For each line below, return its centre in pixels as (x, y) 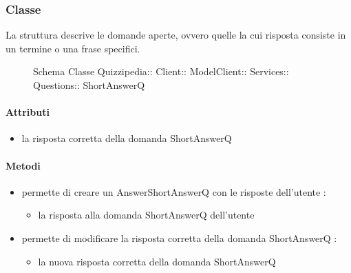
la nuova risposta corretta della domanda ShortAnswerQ (157, 261)
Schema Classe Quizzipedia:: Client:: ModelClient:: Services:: (161, 71)
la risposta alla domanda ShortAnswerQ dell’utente (146, 215)
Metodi (23, 165)
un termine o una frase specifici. (73, 48)
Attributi (28, 112)
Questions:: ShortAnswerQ (89, 85)
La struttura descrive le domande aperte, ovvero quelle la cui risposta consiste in (176, 35)
